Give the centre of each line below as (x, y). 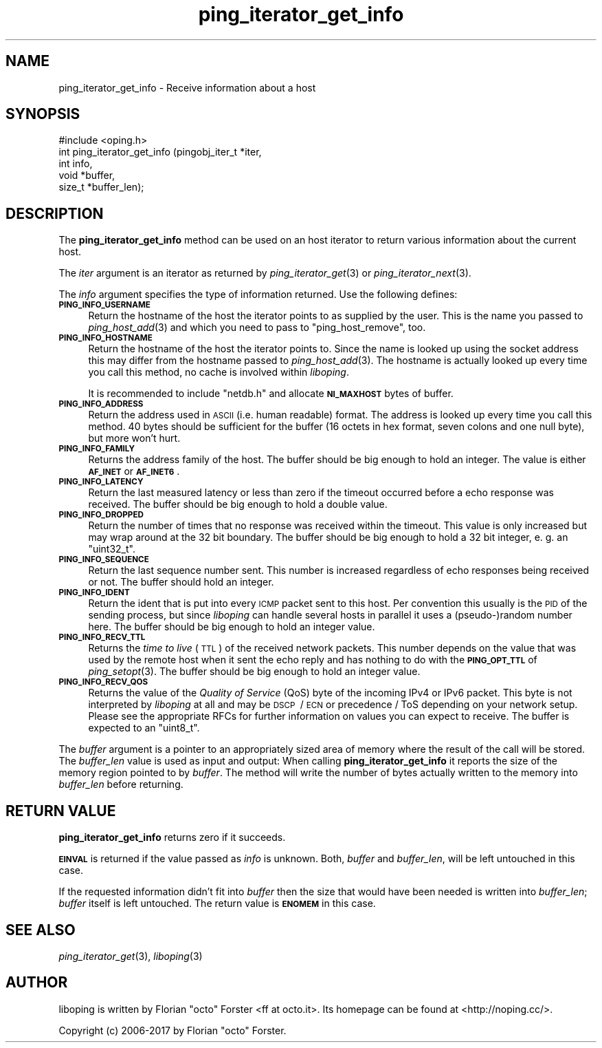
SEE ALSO (41, 930)
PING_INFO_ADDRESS (101, 404)
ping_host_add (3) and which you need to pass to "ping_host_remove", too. (257, 328)
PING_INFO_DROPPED (101, 515)
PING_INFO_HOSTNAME (105, 338)
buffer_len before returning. (121, 784)
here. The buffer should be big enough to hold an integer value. (232, 627)
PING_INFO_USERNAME (104, 305)
